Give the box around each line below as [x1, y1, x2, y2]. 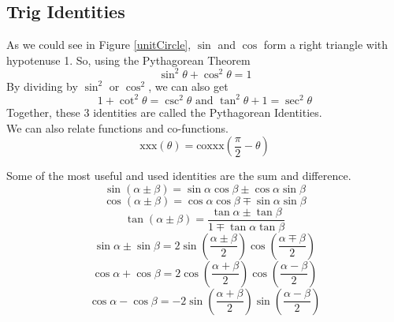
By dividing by [6, 77, 78, 94]
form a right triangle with [263, 36, 388, 53]
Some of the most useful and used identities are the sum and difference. [6, 167, 351, 184]
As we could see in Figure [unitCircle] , [6, 36, 191, 53]
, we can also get [148, 77, 229, 94]
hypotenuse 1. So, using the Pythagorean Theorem [6, 51, 251, 68]
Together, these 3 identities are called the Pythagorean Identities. [6, 103, 322, 120]
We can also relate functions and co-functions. [6, 119, 229, 136]
